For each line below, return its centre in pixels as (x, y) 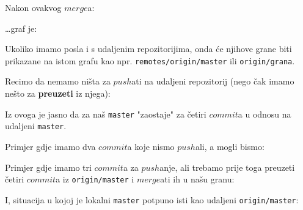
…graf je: (21, 28)
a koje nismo (151, 146)
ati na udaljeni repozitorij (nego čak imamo (213, 81)
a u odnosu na (265, 114)
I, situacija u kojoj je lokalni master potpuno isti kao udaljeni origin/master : (152, 199)
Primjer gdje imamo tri (48, 167)
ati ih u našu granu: (197, 179)
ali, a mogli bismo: (230, 146)
